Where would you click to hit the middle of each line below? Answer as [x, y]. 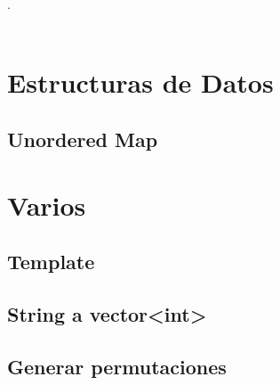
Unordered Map [83, 139]
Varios [47, 205]
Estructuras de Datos [140, 82]
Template [51, 262]
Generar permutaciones [117, 366]
